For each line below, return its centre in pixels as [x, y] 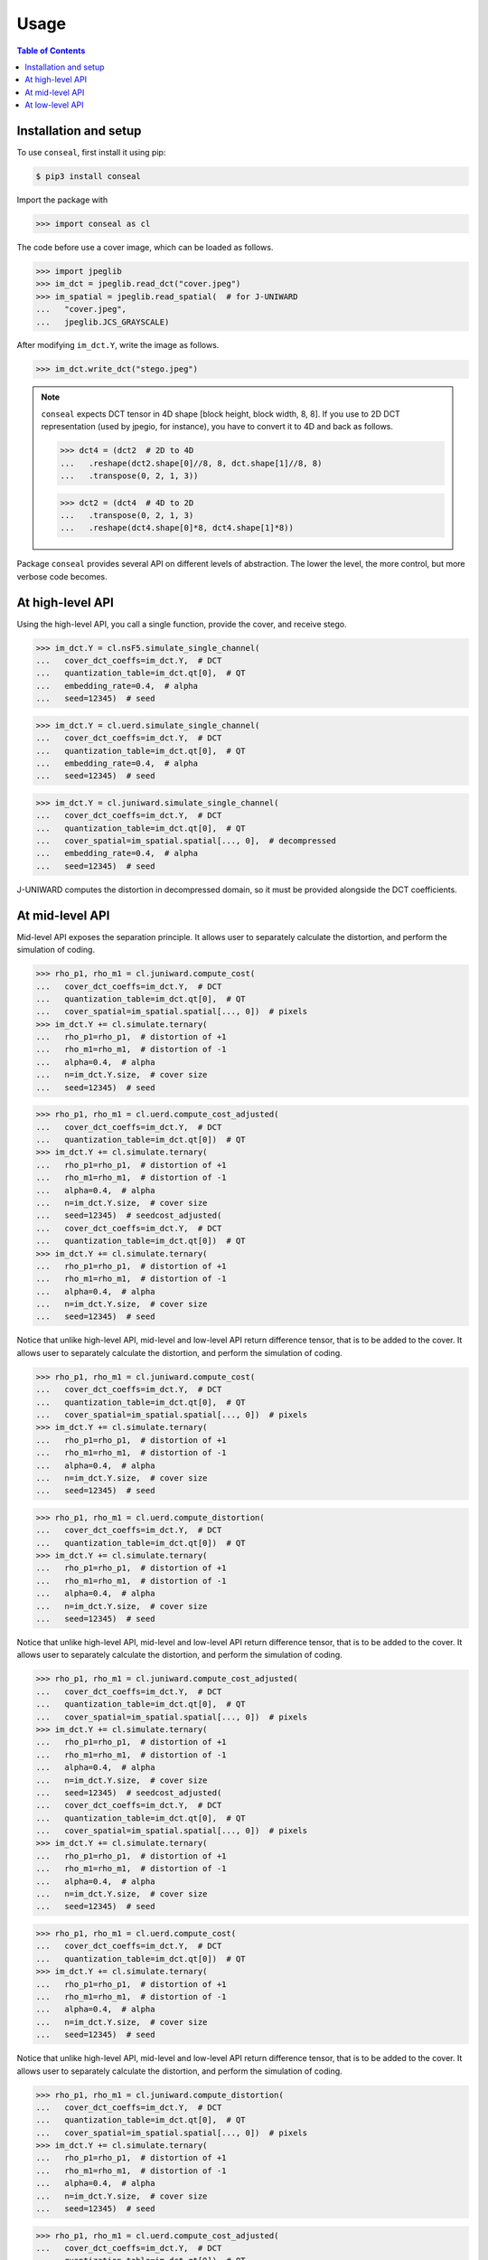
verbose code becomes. [62, 576]
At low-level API [55, 105]
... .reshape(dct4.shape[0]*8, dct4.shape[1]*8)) [177, 528]
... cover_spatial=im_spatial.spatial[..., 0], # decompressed [186, 841]
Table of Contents [51, 51]
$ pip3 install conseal [89, 176]
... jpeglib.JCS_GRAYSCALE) [103, 322]
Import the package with [62, 200]
